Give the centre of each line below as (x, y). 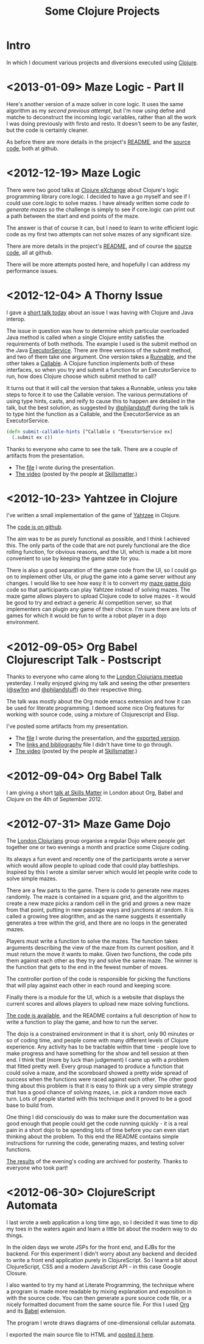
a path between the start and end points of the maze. (73, 216)
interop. (16, 319)
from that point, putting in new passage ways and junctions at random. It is (100, 910)
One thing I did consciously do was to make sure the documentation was (97, 1117)
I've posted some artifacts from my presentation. (68, 726)
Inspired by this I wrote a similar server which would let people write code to (102, 872)
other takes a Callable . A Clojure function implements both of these (90, 363)
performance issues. (32, 271)
